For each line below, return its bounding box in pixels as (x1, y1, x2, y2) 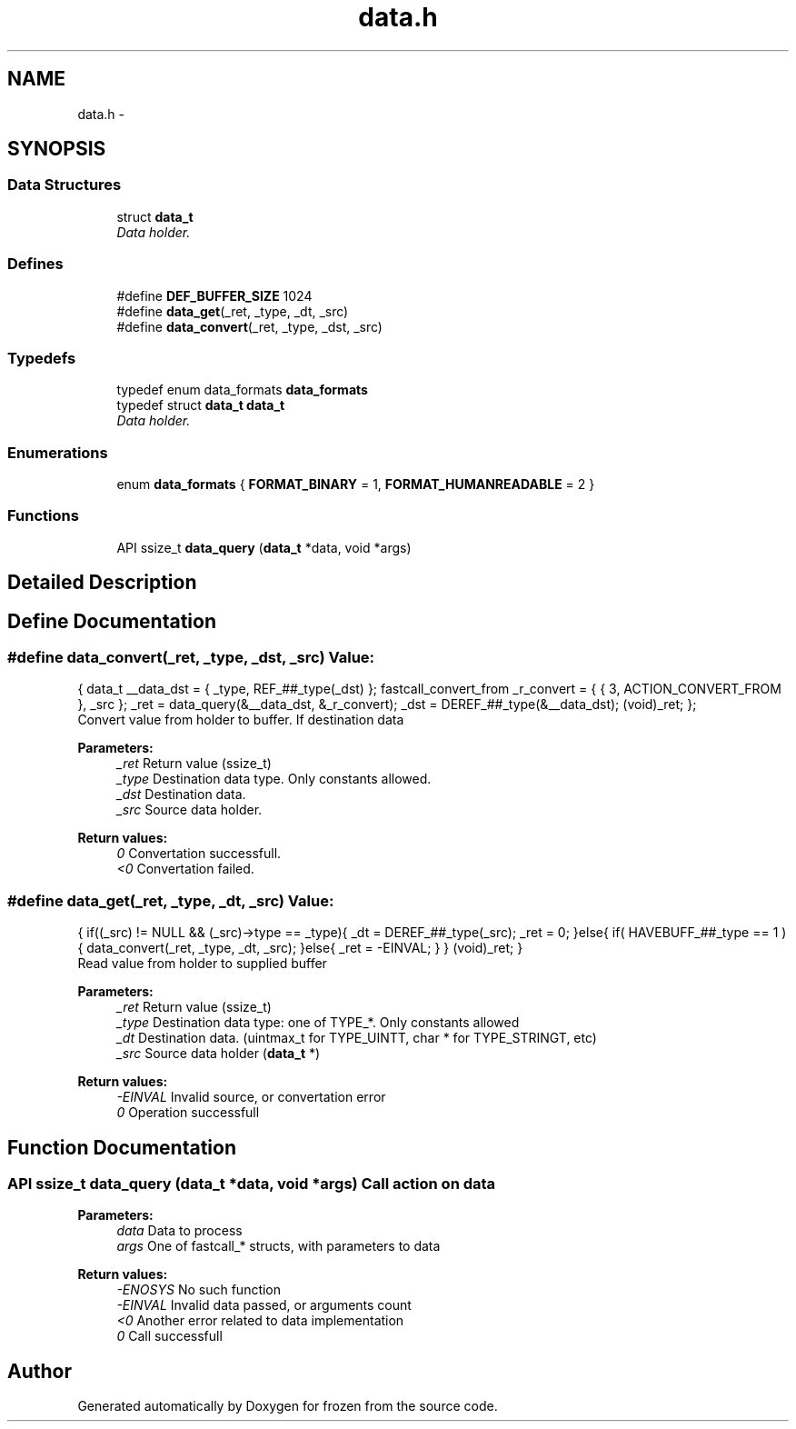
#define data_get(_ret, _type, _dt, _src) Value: (7, 891, 334, 910)
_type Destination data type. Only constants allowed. (116, 771, 432, 787)
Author (7, 1359, 72, 1383)
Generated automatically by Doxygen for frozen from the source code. (77, 1398, 498, 1414)
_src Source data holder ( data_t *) (116, 1045, 321, 1062)
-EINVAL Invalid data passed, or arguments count (116, 1297, 412, 1314)
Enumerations (7, 443, 108, 462)
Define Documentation (7, 609, 216, 633)
